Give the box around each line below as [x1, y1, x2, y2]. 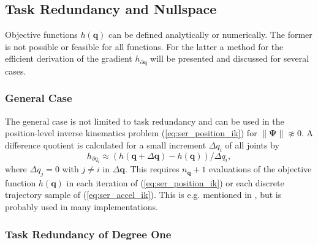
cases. [5, 64, 26, 77]
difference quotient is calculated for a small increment [5, 138, 206, 151]
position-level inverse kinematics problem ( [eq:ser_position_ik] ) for [5, 126, 257, 139]
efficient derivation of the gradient [5, 52, 132, 65]
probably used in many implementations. [5, 200, 158, 213]
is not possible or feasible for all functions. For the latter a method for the [5, 40, 284, 53]
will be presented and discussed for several [150, 52, 309, 65]
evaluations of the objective [209, 163, 312, 175]
